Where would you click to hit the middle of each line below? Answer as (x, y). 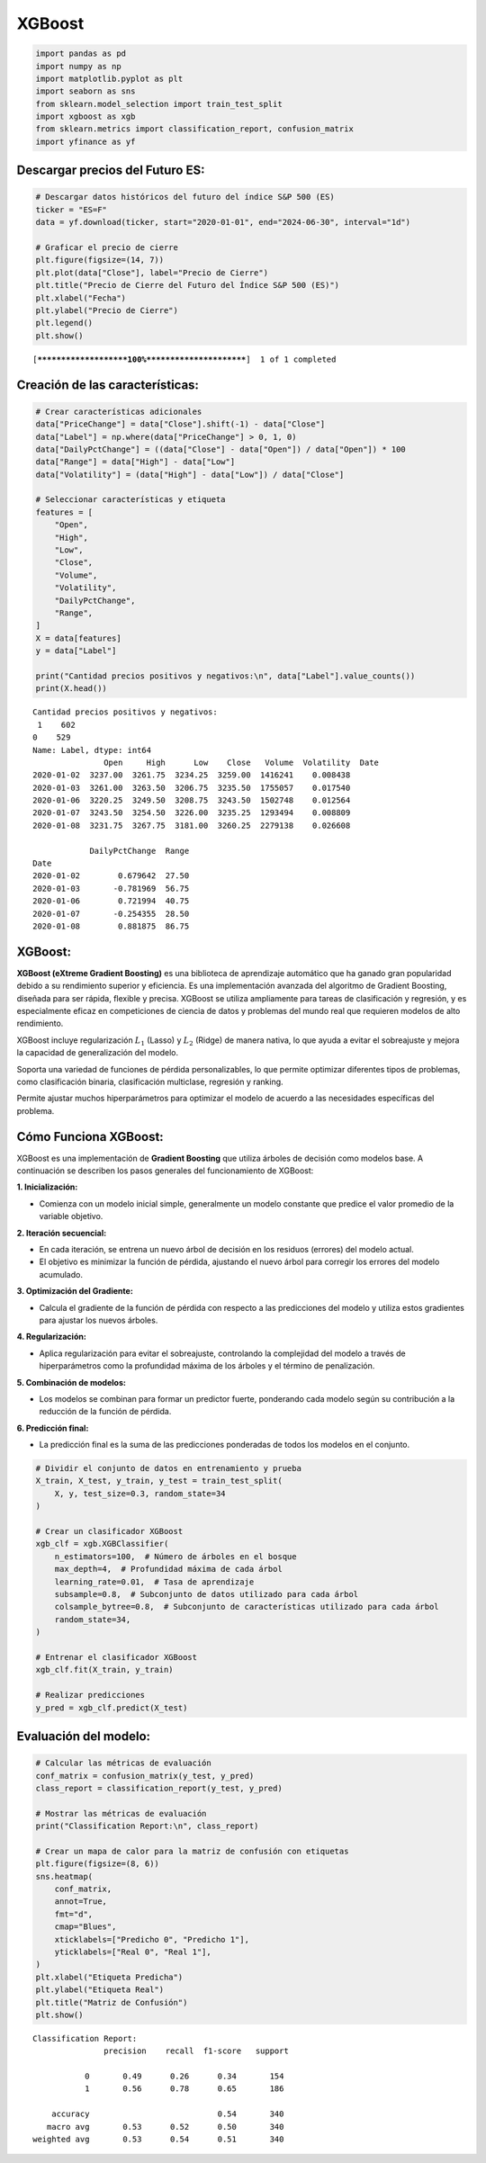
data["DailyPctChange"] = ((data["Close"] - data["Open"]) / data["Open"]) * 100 (221, 449)
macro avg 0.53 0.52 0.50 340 (165, 2127)
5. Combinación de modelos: (71, 1382)
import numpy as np (78, 66)
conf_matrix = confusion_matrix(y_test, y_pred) (145, 1776)
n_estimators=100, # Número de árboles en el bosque (175, 1556)
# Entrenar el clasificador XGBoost (117, 1657)
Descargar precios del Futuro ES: (111, 171)
